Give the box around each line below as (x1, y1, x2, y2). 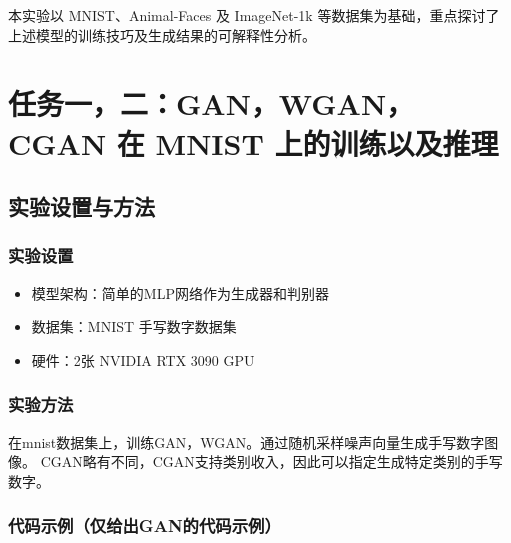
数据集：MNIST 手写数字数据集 (31, 316, 237, 337)
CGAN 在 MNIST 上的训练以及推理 (8, 122, 499, 163)
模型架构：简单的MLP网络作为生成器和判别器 (31, 282, 329, 303)
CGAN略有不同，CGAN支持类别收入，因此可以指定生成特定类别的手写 (40, 451, 503, 472)
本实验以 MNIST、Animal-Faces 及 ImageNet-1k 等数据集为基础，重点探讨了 (8, 5, 500, 25)
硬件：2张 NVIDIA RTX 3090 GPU (31, 349, 255, 370)
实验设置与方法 (8, 191, 155, 222)
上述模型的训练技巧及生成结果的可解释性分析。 (8, 24, 316, 45)
